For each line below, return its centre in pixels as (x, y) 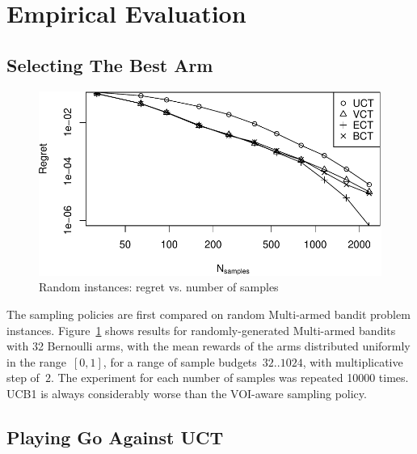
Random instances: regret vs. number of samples (159, 287)
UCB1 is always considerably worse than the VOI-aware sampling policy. (187, 394)
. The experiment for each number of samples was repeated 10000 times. (230, 378)
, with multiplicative (353, 361)
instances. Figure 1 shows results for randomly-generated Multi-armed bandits (201, 330)
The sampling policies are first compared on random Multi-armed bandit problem (208, 314)
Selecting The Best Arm (110, 64)
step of (23, 378)
